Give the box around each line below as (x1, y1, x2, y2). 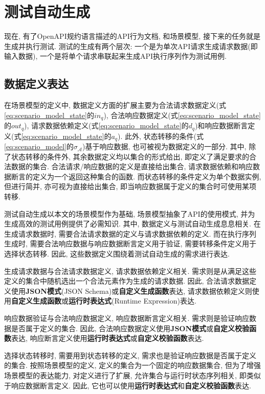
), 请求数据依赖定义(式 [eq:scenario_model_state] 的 (24, 120, 189, 131)
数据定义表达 (4, 76, 69, 91)
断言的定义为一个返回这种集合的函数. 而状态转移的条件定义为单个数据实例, (11, 171, 261, 181)
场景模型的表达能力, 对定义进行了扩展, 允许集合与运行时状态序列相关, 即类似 (4, 369, 261, 380)
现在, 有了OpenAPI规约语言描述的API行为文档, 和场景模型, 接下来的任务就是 (4, 31, 260, 41)
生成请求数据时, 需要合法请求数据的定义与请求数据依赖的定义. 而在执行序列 (4, 228, 257, 239)
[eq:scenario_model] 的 (4, 141, 74, 152)
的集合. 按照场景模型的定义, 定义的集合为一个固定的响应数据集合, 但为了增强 (4, 360, 261, 370)
